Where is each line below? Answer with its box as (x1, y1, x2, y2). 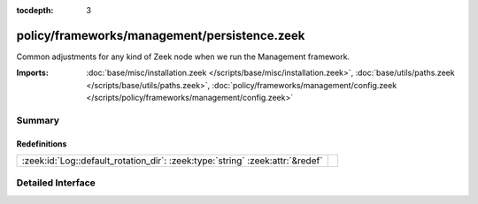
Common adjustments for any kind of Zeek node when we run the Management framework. (16, 51, 350, 62)
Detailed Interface (16, 177, 96, 189)
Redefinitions (16, 138, 67, 149)
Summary (16, 114, 60, 126)
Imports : (16, 67, 49, 79)
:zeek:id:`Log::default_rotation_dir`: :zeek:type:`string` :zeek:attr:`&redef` (21, 155, 323, 167)
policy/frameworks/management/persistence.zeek (16, 27, 305, 43)
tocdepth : (16, 5, 54, 15)
